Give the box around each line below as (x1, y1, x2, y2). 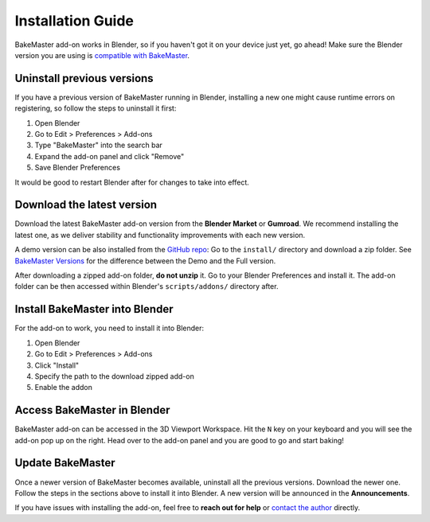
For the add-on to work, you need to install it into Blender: (14, 323, 205, 333)
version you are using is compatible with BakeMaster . (14, 50, 190, 60)
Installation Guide (14, 12, 135, 29)
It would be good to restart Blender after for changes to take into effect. (14, 177, 250, 187)
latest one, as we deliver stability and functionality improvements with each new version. (14, 230, 306, 240)
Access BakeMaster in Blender (14, 403, 170, 417)
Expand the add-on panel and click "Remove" (34, 151, 185, 161)
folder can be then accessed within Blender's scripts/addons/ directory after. (14, 282, 279, 291)
